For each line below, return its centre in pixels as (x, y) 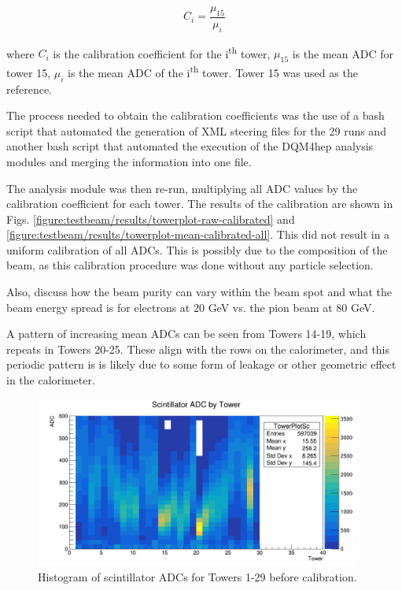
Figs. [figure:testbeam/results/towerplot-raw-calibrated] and (151, 219)
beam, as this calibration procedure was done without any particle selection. (190, 265)
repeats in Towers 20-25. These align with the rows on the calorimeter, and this (198, 349)
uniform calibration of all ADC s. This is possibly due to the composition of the (197, 249)
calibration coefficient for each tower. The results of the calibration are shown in (200, 204)
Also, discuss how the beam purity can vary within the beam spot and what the (199, 292)
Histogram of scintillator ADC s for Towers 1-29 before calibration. (197, 576)
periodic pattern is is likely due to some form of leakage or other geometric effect (201, 364)
